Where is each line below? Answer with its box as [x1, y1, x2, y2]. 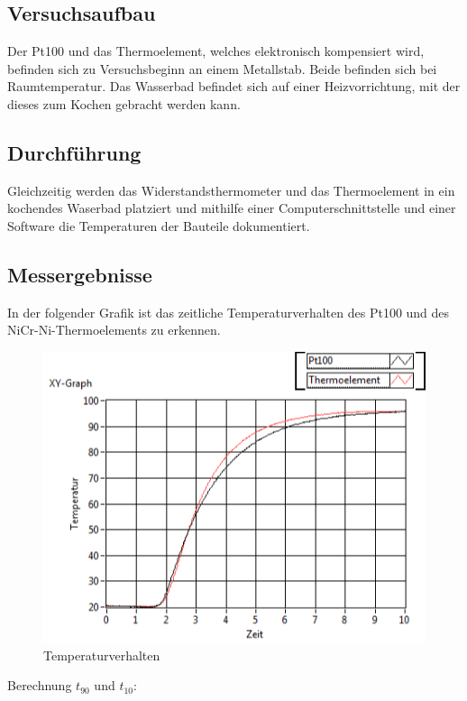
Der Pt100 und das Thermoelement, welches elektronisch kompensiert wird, [7, 42, 425, 60]
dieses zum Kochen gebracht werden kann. [7, 94, 241, 113]
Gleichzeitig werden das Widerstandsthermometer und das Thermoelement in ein [7, 180, 455, 199]
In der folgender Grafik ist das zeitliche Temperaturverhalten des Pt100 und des [7, 302, 450, 321]
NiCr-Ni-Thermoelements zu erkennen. [7, 320, 221, 339]
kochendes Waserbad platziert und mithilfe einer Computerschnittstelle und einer [7, 198, 456, 217]
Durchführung [7, 138, 142, 166]
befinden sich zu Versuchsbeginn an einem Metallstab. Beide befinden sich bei [7, 59, 437, 78]
